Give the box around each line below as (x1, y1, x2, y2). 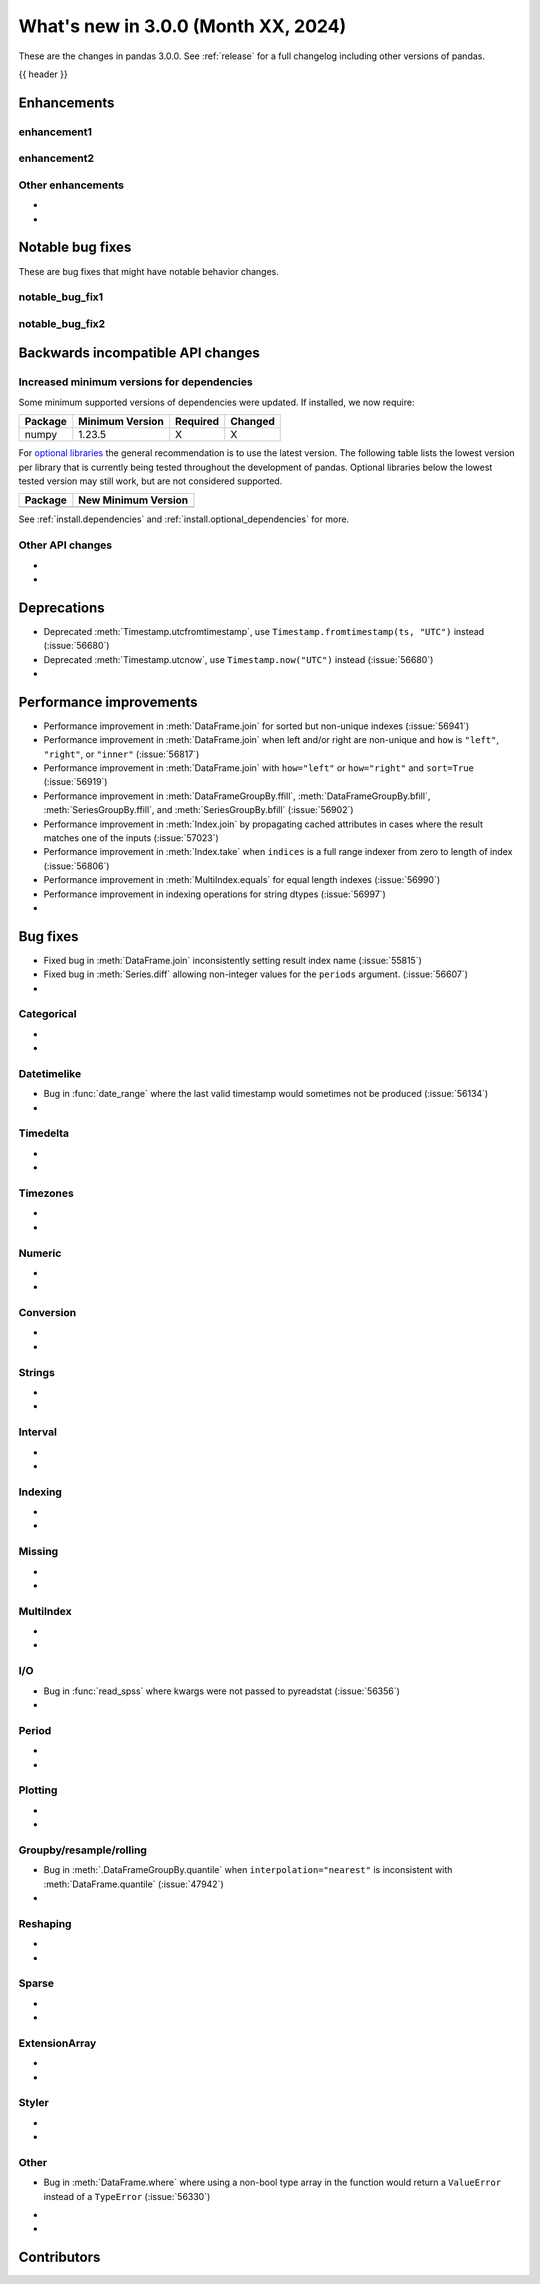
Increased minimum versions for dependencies (18, 375, 254, 389)
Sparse (18, 1976, 55, 1990)
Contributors (18, 2249, 101, 2266)
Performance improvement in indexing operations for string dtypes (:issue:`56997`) (43, 888, 387, 900)
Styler (18, 2096, 49, 2110)
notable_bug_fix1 (18, 290, 104, 304)
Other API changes (18, 538, 113, 552)
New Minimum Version (78, 493, 189, 507)
